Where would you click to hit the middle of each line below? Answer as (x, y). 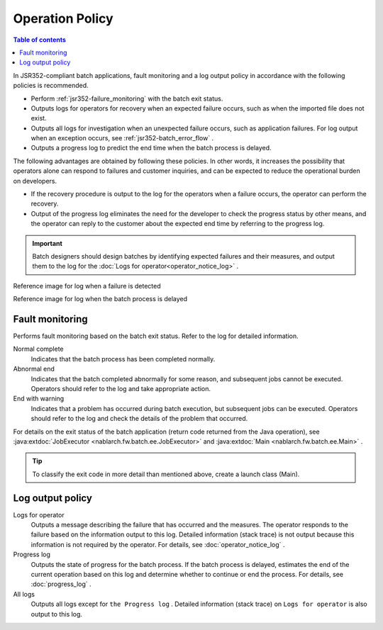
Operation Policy (63, 18)
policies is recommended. (51, 86)
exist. (39, 118)
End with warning (39, 399)
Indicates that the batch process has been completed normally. (123, 359)
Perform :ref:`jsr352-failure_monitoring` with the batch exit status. (127, 99)
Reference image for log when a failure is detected (87, 286)
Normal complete (38, 349)
